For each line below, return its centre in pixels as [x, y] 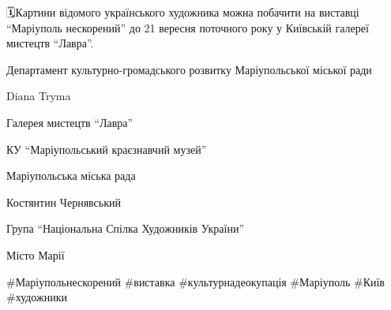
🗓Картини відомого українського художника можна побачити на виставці [183, 12]
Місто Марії [36, 254]
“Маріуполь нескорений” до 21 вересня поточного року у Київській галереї [188, 27]
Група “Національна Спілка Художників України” [126, 228]
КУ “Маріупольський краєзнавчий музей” [107, 149]
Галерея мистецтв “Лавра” [70, 122]
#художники [37, 297]
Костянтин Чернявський [64, 202]
